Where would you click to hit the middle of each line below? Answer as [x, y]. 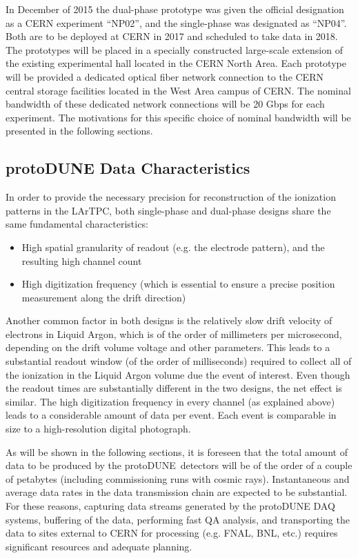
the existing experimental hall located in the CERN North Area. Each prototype [176, 63]
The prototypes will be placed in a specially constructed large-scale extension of [174, 49]
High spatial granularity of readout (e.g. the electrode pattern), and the [173, 247]
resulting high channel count [82, 260]
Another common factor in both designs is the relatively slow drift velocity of [169, 320]
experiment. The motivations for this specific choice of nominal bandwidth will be [178, 117]
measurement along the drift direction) [104, 297]
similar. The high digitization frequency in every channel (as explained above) [170, 401]
